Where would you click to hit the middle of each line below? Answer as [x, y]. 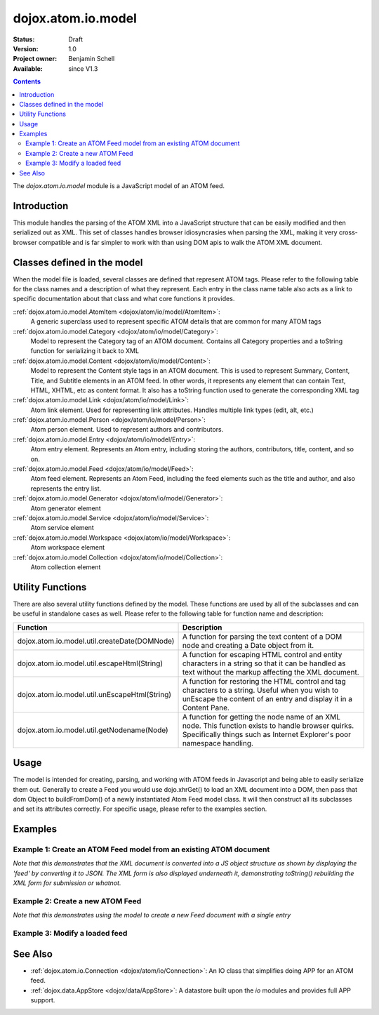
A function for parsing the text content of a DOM [262, 637]
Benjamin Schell [92, 59]
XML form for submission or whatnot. [67, 883]
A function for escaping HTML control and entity [262, 654]
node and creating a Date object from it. [248, 645]
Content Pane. [206, 708]
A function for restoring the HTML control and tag [264, 681]
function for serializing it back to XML [85, 351]
